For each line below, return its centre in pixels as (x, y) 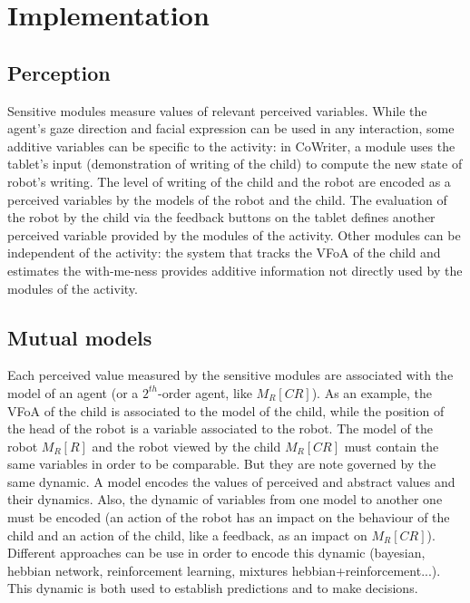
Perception (59, 72)
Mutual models (80, 337)
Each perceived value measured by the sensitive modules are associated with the (230, 375)
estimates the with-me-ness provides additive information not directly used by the (235, 270)
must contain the (392, 446)
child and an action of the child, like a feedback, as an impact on (187, 535)
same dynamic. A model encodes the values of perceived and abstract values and (231, 481)
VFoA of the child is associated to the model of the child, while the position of (226, 410)
